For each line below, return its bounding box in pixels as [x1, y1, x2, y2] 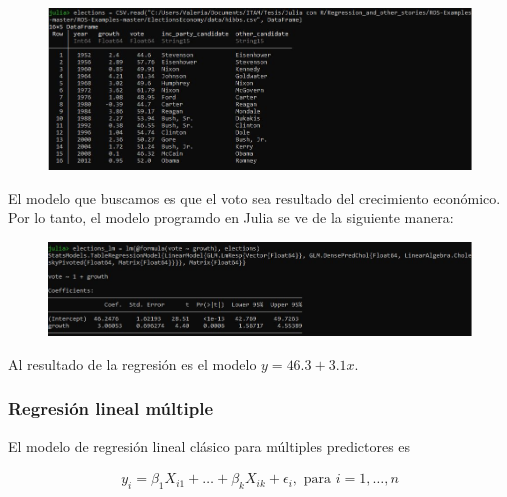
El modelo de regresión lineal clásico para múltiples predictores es [8, 435, 411, 456]
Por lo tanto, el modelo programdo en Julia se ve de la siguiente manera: [8, 207, 454, 228]
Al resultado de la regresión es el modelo [8, 353, 257, 374]
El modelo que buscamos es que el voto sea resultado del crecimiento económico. [8, 187, 501, 208]
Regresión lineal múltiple [8, 396, 214, 421]
